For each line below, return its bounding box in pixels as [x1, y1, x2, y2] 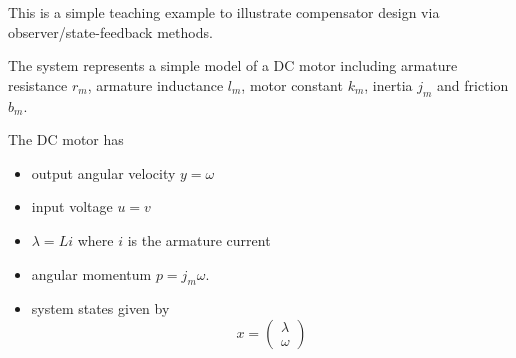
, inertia [364, 74, 413, 95]
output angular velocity [31, 162, 176, 183]
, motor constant [241, 74, 343, 95]
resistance [8, 74, 68, 95]
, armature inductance [87, 74, 224, 95]
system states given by [31, 298, 170, 319]
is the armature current [127, 229, 271, 250]
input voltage [31, 196, 113, 217]
